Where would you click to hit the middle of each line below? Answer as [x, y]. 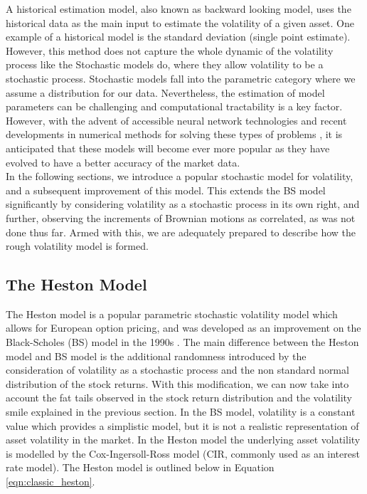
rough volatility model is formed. [77, 246]
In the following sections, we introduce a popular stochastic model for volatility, [180, 176]
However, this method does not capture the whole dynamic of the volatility [170, 50]
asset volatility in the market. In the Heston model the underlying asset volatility [183, 440]
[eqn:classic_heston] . [50, 482]
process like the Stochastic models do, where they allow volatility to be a [165, 64]
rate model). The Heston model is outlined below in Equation [140, 467]
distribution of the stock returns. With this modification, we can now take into [177, 383]
